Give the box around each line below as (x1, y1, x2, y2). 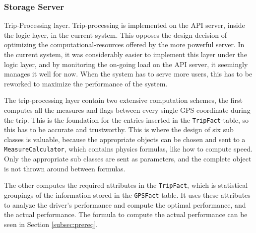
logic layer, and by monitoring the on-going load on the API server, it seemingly (4, 59, 248, 69)
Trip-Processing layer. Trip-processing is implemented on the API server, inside (4, 20, 245, 30)
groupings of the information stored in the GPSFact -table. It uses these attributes (4, 189, 251, 200)
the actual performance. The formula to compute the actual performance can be (4, 209, 248, 220)
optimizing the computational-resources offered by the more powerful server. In (4, 39, 245, 50)
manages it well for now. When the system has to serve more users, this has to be (4, 69, 253, 79)
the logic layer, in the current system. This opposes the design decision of (4, 29, 227, 40)
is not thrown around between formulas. (4, 163, 126, 173)
